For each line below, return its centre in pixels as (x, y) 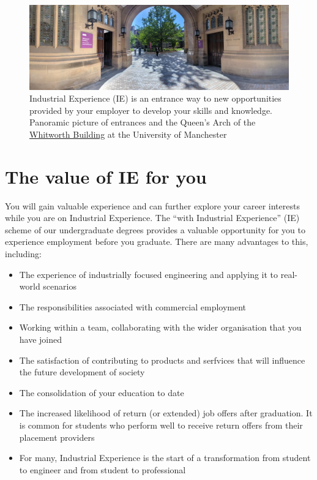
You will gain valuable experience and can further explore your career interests (152, 205)
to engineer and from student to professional (103, 469)
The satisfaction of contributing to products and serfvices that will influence (162, 360)
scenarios (60, 286)
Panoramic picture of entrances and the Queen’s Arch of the (143, 122)
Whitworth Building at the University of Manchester (128, 134)
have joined (41, 339)
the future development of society (82, 372)
